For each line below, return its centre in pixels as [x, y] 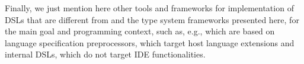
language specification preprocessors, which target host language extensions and [150, 42]
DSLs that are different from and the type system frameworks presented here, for [152, 19]
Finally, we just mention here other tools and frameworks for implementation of [149, 8]
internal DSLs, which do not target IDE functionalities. [105, 54]
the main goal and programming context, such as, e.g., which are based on [140, 31]
